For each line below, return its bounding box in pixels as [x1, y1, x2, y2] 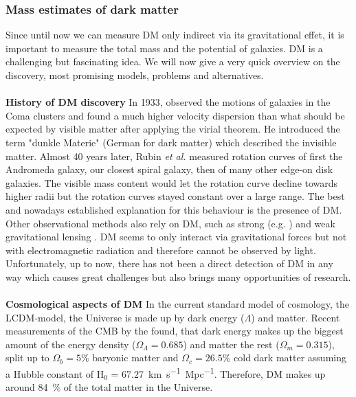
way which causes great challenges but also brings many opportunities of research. [5, 269, 351, 284]
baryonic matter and [92, 350, 179, 365]
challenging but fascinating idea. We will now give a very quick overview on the [5, 54, 340, 69]
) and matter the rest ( [183, 337, 280, 351]
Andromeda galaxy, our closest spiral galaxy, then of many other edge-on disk [5, 162, 333, 177]
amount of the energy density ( [5, 337, 136, 351]
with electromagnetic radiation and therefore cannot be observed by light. [5, 242, 316, 257]
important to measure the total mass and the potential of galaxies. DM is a [5, 41, 323, 55]
